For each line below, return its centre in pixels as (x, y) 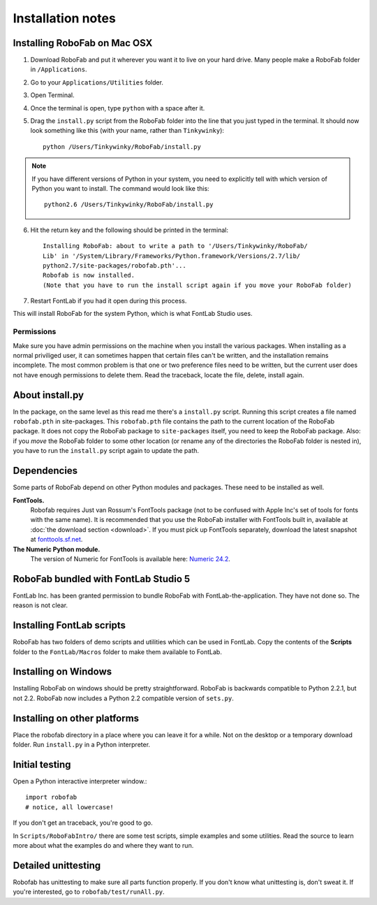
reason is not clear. (40, 605)
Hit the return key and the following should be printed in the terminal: (129, 230)
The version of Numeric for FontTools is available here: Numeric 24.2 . (130, 558)
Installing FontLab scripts (69, 625)
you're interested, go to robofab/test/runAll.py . (89, 892)
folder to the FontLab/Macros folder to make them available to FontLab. (118, 652)
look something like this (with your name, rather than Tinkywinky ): (127, 131)
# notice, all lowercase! (70, 807)
